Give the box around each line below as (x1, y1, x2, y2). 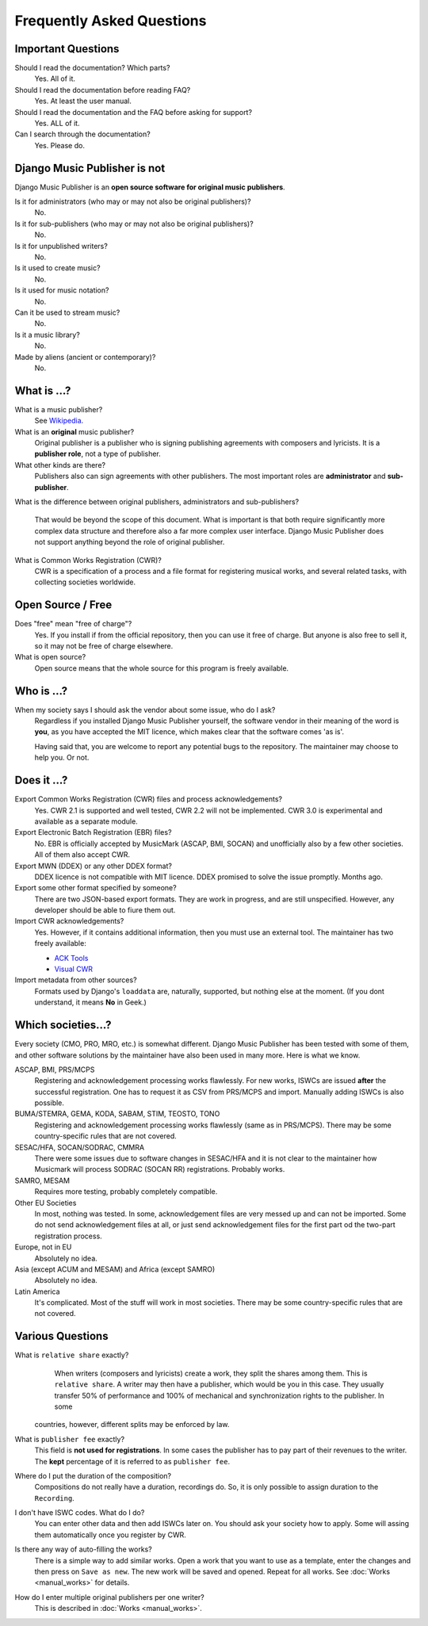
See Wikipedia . (34, 416, 84, 426)
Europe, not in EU (14, 1242, 72, 1252)
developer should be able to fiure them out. (34, 905, 176, 915)
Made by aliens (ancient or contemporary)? (14, 352, 156, 362)
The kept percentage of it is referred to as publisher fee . (34, 1456, 230, 1466)
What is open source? (14, 652, 86, 662)
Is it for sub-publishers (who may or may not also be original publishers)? (14, 219, 254, 228)
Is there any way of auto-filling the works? (14, 1544, 152, 1554)
